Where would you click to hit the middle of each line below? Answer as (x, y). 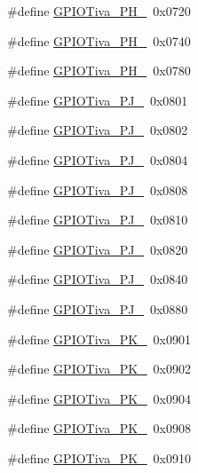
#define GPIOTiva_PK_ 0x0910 (99, 457)
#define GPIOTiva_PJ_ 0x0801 (98, 100)
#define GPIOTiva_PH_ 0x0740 (99, 40)
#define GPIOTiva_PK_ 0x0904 (99, 398)
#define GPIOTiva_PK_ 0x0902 (99, 369)
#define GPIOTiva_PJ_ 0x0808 (98, 189)
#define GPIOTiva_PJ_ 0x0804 (98, 159)
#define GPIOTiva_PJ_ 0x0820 (98, 249)
